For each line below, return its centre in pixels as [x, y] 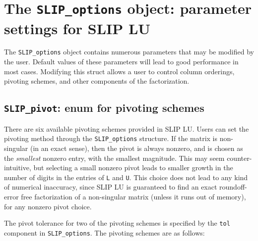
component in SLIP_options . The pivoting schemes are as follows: [104, 232]
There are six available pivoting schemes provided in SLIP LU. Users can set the [127, 128]
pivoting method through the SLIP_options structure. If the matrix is [111, 138]
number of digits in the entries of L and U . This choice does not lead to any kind [126, 177]
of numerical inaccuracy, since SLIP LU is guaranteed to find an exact [111, 187]
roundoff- [233, 187]
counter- [239, 158]
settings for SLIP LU [77, 28]
